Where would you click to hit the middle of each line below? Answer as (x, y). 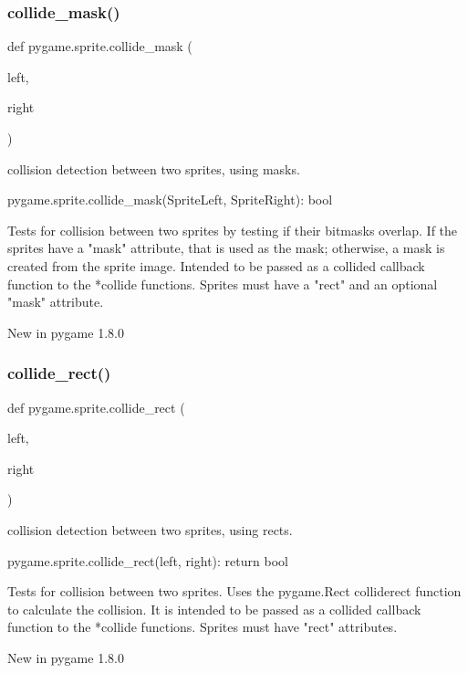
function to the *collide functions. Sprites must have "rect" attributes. (203, 627)
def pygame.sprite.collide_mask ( (100, 46)
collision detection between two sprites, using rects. (150, 529)
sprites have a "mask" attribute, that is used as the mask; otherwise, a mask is (226, 248)
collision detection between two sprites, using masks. (154, 168)
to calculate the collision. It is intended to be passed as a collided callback (214, 609)
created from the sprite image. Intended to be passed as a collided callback (216, 265)
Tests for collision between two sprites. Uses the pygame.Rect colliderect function (234, 591)
